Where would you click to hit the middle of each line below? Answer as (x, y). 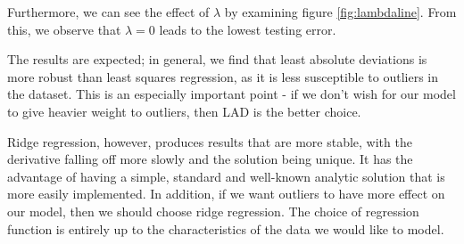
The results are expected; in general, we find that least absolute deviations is (217, 59)
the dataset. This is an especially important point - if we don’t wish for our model (232, 94)
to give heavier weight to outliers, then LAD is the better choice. (184, 111)
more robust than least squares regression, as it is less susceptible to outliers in (223, 76)
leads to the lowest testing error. (248, 29)
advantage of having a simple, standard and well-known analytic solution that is (226, 176)
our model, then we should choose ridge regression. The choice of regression (213, 211)
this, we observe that (64, 29)
